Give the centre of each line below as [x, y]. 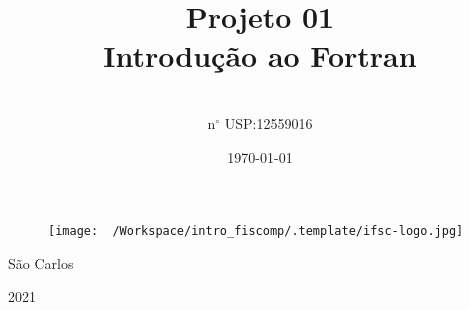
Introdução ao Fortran [260, 55]
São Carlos [41, 262]
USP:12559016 [268, 122]
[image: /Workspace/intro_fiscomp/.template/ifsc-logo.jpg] [256, 231]
